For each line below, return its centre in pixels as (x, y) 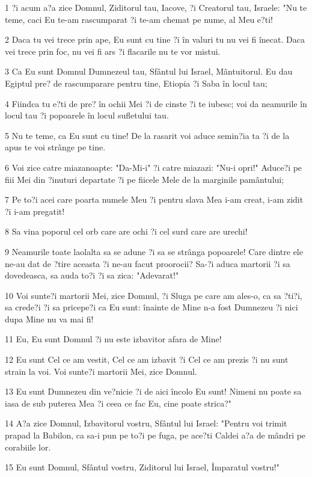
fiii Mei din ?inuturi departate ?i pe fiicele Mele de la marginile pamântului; (145, 179)
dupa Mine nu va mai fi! (49, 319)
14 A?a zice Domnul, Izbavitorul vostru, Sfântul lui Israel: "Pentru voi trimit (146, 423)
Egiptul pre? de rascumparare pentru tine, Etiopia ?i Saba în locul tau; (136, 83)
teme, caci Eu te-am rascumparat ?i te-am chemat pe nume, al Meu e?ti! (139, 19)
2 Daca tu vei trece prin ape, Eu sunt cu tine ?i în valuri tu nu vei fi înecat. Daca (155, 39)
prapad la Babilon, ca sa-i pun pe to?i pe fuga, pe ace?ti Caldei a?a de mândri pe (155, 435)
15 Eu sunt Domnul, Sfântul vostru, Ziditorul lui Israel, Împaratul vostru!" (142, 467)
